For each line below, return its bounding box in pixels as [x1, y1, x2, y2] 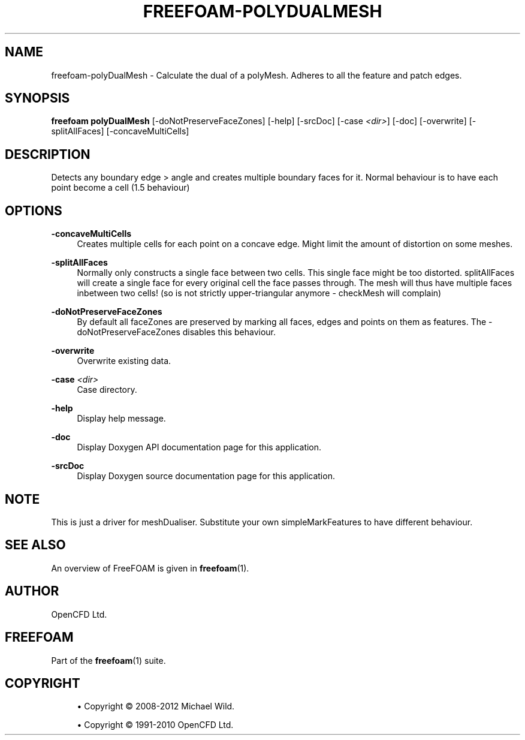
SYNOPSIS [5, 91, 70, 106]
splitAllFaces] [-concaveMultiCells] [51, 126, 189, 137]
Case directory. [77, 384, 137, 395]
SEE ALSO [5, 537, 66, 553]
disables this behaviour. [182, 327, 276, 338]
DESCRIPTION [5, 146, 90, 162]
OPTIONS [5, 203, 62, 218]
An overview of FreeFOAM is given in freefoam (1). [51, 562, 249, 573]
